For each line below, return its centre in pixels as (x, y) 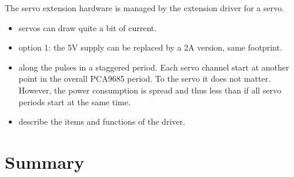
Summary (45, 161)
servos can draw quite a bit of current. (88, 27)
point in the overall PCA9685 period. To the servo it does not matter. (145, 79)
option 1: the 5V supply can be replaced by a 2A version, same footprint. (150, 47)
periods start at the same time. (74, 101)
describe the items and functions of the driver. (102, 121)
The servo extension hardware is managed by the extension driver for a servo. (145, 8)
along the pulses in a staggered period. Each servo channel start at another (154, 67)
